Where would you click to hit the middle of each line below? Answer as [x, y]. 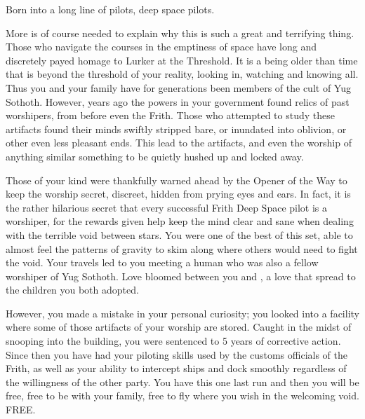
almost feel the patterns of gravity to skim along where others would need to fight [182, 248]
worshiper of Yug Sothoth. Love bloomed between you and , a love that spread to [181, 276]
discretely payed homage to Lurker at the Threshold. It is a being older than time [182, 60]
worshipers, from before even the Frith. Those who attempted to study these [170, 115]
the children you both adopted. [72, 290]
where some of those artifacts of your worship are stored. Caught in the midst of [179, 327]
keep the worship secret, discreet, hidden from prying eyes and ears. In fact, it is [178, 194]
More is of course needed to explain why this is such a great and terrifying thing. [180, 33]
